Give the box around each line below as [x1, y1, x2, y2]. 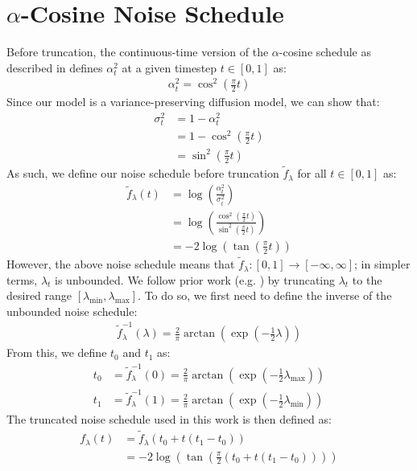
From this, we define [6, 344, 107, 361]
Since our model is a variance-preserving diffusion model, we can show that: [6, 93, 380, 110]
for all [297, 165, 327, 182]
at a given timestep [122, 59, 217, 76]
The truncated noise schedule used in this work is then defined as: [6, 411, 332, 428]
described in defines [6, 59, 103, 76]
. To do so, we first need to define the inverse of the [138, 287, 392, 304]
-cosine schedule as [279, 43, 371, 60]
